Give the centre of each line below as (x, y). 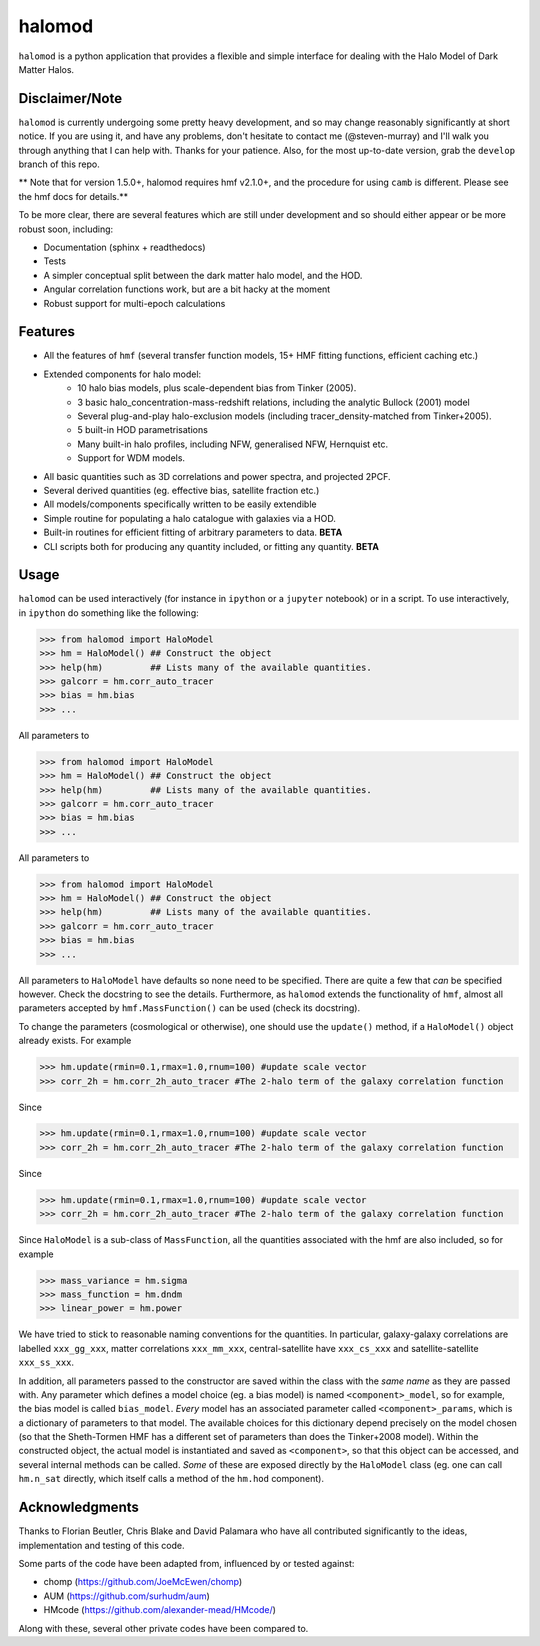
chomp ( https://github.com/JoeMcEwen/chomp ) (143, 1582)
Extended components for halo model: (122, 374)
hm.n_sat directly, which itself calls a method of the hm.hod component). (171, 1479)
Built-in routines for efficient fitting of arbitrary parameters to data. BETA (193, 532)
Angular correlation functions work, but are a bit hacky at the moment (187, 289)
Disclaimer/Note (70, 98)
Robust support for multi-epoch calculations (134, 303)
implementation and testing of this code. (101, 1545)
